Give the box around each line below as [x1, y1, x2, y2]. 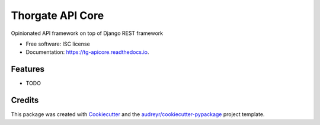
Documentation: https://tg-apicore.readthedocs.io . [25, 49, 149, 56]
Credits [11, 95, 39, 105]
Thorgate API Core [11, 9, 104, 22]
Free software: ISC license [25, 40, 90, 47]
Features [11, 64, 44, 74]
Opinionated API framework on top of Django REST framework [11, 30, 164, 37]
